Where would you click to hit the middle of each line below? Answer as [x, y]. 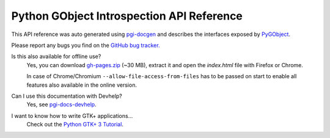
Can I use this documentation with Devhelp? [67, 96]
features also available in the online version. [82, 85]
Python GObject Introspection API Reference [127, 16]
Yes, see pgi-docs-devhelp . [62, 104]
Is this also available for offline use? [56, 56]
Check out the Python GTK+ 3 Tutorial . [75, 125]
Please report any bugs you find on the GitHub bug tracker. [86, 45]
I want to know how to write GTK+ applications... [72, 115]
